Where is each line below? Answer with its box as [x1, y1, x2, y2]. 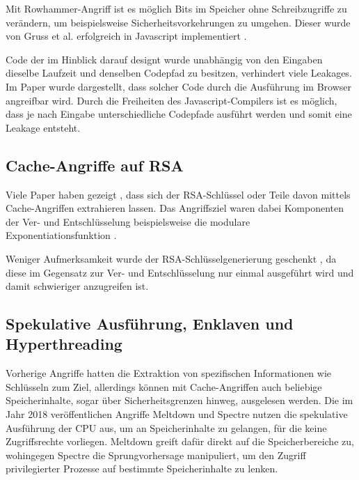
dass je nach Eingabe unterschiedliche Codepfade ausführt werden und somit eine [6, 107, 352, 121]
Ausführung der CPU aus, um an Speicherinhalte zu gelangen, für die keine [6, 420, 327, 435]
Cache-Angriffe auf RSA [6, 154, 184, 176]
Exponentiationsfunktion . [6, 228, 117, 242]
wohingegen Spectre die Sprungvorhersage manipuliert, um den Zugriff [6, 447, 306, 462]
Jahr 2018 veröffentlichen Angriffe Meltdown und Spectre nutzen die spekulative [6, 407, 348, 421]
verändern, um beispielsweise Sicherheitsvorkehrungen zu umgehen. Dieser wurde [6, 15, 351, 29]
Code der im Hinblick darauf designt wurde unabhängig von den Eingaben [6, 52, 323, 66]
